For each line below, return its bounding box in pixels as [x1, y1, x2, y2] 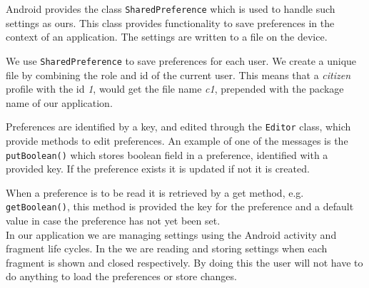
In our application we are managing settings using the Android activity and [6, 227, 337, 242]
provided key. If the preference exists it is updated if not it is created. [6, 161, 310, 176]
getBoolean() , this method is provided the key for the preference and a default [6, 199, 354, 214]
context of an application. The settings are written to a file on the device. [6, 29, 328, 44]
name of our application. [6, 95, 113, 110]
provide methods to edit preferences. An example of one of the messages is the [6, 133, 348, 148]
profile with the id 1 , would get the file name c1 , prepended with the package [6, 81, 344, 96]
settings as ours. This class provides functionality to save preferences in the [6, 15, 335, 30]
